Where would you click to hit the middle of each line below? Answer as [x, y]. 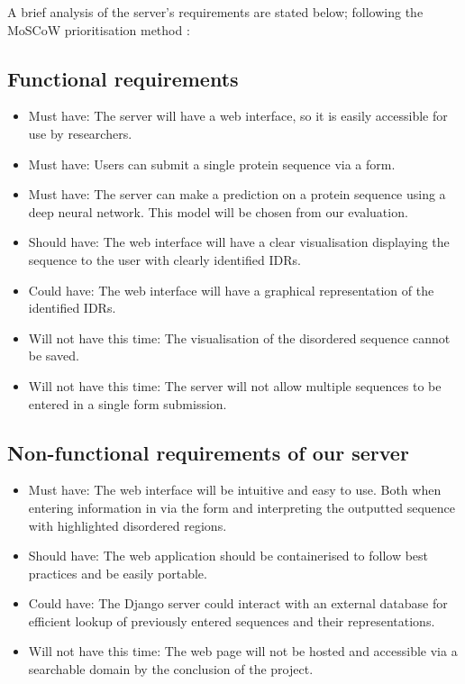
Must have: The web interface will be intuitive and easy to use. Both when [235, 490]
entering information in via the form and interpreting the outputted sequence [242, 507]
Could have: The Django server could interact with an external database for [238, 603]
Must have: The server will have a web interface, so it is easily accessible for [238, 116]
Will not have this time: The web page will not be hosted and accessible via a [243, 651]
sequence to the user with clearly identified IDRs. [164, 259]
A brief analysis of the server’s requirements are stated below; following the [215, 12]
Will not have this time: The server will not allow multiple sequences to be [235, 385]
